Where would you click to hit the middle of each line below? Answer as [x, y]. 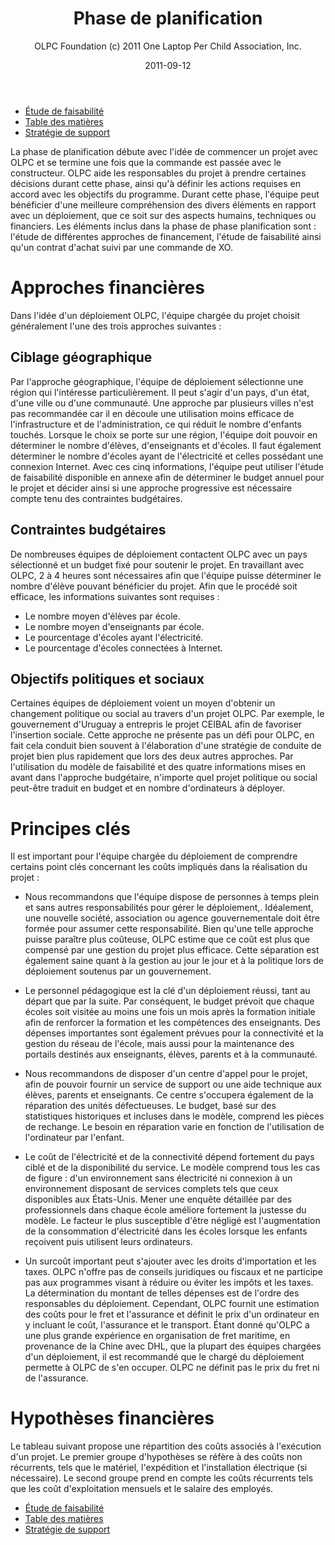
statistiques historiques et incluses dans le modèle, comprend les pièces [174, 1116]
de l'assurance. [56, 1378]
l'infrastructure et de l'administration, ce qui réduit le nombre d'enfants [156, 424]
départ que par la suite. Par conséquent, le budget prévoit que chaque [169, 1001]
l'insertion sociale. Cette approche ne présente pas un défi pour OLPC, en [162, 735]
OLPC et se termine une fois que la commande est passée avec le [146, 162]
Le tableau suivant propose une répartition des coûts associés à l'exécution [166, 1446]
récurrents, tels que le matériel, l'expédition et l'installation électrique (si [159, 1468]
